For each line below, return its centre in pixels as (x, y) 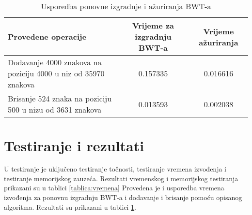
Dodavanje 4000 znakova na (55, 62)
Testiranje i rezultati (74, 146)
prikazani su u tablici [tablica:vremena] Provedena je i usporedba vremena (114, 188)
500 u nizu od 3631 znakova (55, 109)
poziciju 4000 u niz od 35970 (56, 73)
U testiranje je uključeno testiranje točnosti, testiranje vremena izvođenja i (115, 169)
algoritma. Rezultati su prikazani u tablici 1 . (70, 207)
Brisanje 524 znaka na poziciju (60, 98)
